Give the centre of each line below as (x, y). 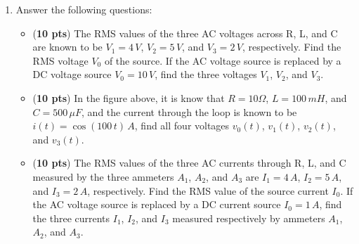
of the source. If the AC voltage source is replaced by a (223, 60)
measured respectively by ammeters (249, 218)
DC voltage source (72, 74)
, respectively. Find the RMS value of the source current (208, 190)
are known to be (67, 47)
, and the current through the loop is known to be (189, 111)
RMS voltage (60, 60)
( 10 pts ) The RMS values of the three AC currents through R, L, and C (189, 163)
